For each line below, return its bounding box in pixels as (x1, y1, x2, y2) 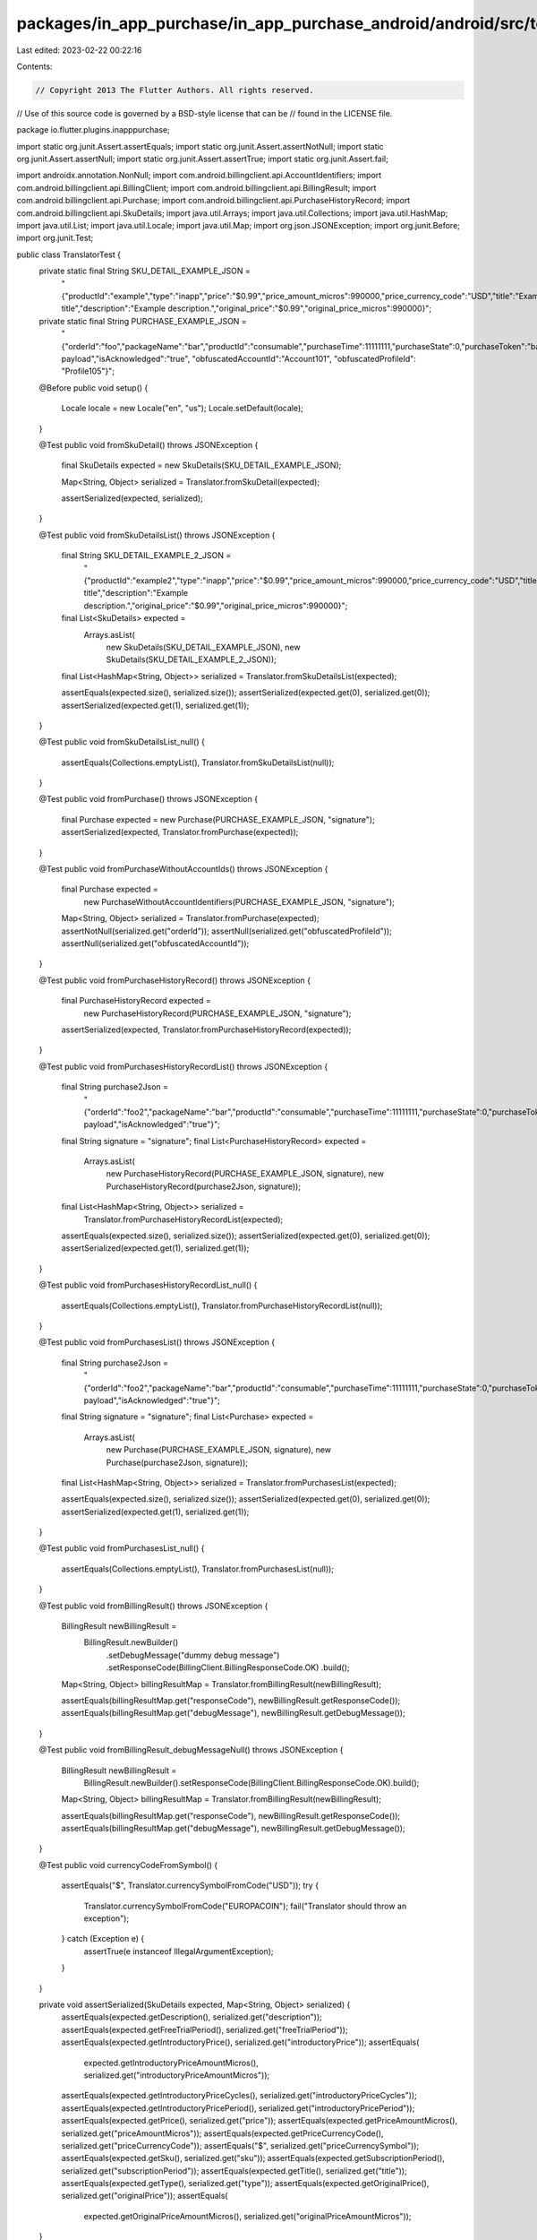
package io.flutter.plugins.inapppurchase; (16, 125, 170, 135)
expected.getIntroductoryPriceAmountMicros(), (83, 2057, 259, 2068)
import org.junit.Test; (16, 233, 94, 244)
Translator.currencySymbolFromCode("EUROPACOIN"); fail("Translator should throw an (83, 1900, 407, 1911)
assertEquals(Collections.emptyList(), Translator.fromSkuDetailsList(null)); (61, 757, 335, 768)
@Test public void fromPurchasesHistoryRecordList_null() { (38, 1279, 258, 1290)
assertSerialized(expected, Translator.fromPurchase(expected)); (61, 827, 299, 838)
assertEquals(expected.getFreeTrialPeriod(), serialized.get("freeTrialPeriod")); (61, 2024, 348, 2035)
